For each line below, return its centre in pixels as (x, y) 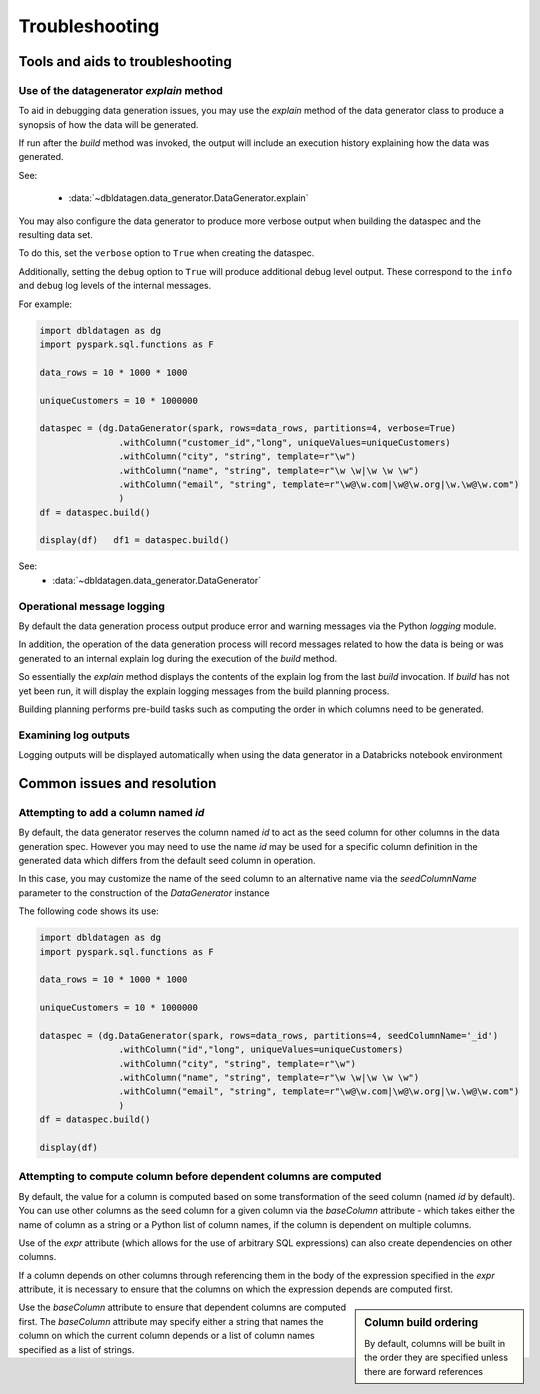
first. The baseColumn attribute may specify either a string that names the (171, 1321)
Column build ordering (421, 1323)
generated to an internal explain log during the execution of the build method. (178, 658)
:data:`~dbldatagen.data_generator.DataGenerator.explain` (188, 198)
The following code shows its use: (88, 911)
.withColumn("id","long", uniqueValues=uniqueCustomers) (261, 1049)
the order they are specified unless (436, 1357)
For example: (45, 304)
